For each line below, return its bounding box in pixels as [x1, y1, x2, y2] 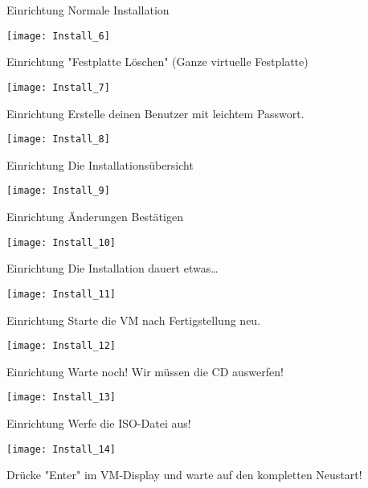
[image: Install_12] [6, 340, 117, 352]
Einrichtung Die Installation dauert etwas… [6, 260, 219, 277]
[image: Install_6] [6, 30, 110, 42]
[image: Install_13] [6, 392, 117, 404]
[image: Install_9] [6, 185, 110, 197]
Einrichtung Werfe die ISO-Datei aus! [6, 415, 191, 431]
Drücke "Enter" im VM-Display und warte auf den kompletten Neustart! [6, 466, 362, 483]
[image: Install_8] [6, 133, 110, 146]
